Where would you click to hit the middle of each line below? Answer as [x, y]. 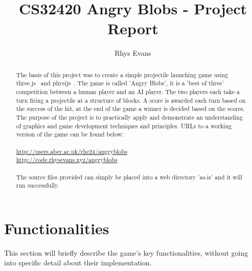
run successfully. [38, 185]
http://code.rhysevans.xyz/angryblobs [67, 160]
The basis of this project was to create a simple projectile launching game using [122, 74]
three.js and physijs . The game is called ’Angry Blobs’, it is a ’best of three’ [120, 83]
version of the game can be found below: [70, 134]
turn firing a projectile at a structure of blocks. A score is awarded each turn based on [131, 100]
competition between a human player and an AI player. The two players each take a [128, 92]
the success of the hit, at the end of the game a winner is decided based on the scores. [130, 109]
